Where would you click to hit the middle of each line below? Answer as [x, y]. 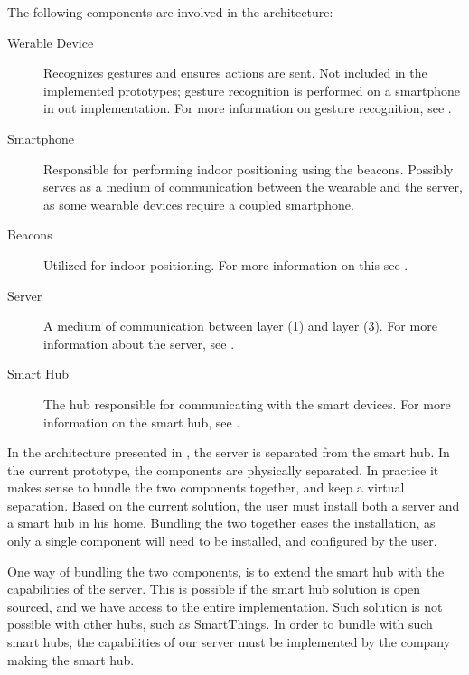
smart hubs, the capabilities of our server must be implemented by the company [229, 642]
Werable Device [51, 42]
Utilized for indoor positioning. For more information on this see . [226, 264]
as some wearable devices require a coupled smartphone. [199, 204]
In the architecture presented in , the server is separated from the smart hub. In [229, 452]
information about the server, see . [139, 343]
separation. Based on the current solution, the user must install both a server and [234, 505]
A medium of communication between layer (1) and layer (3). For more [240, 326]
